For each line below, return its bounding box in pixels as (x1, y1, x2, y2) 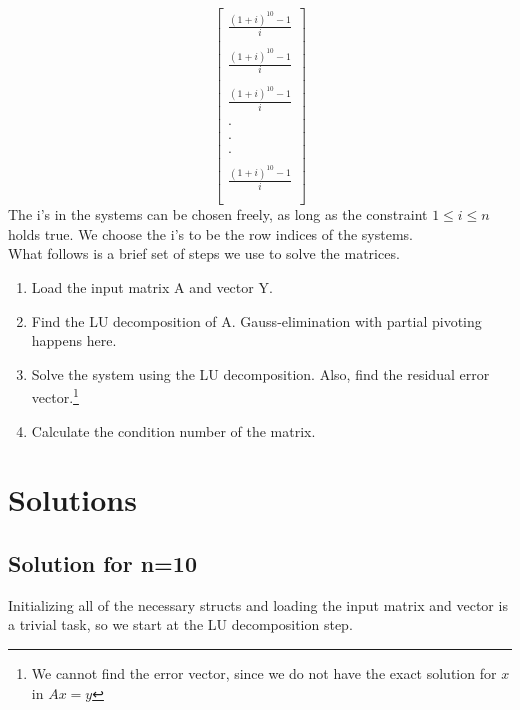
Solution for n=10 (8, 547, 198, 578)
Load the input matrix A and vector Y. (31, 277, 273, 297)
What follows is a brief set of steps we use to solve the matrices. (8, 243, 400, 264)
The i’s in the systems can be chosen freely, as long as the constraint (8, 204, 428, 225)
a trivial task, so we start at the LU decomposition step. (8, 614, 353, 635)
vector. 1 (31, 384, 79, 408)
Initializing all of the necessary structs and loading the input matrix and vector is (8, 594, 508, 615)
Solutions (8, 479, 137, 520)
